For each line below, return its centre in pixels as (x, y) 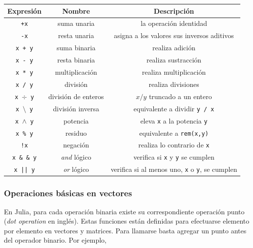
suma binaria (76, 48)
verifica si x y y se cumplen (174, 157)
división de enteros (76, 96)
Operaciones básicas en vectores (68, 193)
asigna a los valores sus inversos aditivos (174, 35)
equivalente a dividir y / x (174, 108)
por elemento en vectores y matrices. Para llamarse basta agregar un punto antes (125, 230)
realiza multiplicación (174, 72)
